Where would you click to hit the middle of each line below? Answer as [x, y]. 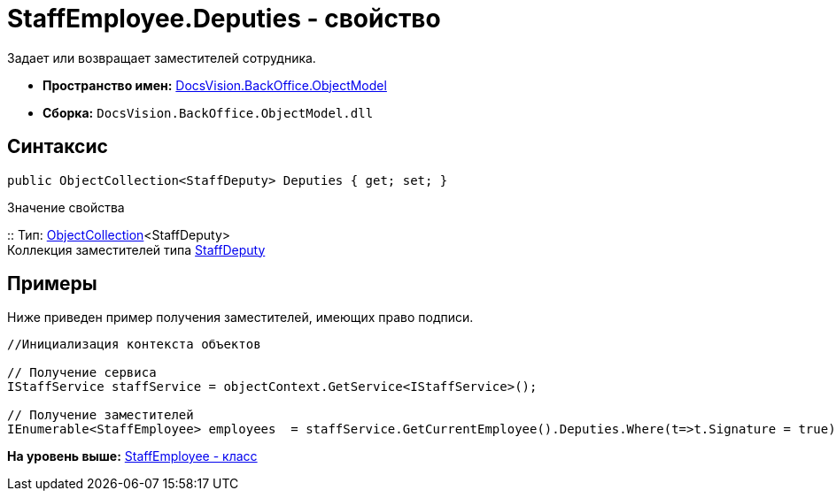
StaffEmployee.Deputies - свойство [224, 19]
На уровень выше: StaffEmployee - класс [132, 456]
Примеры [52, 284]
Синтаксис [58, 147]
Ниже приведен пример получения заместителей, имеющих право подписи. [240, 318]
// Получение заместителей [101, 415]
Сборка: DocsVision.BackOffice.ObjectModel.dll [208, 112]
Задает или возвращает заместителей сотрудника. [162, 57]
